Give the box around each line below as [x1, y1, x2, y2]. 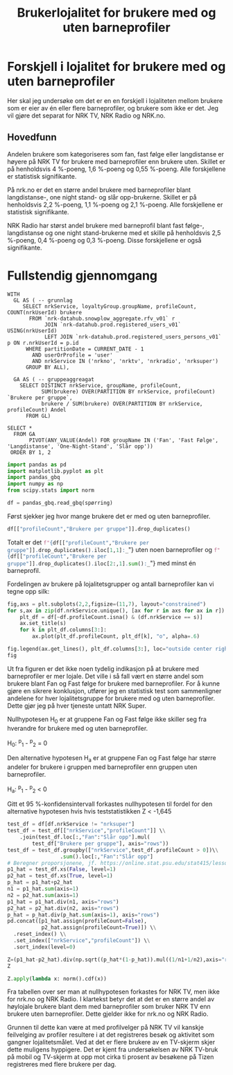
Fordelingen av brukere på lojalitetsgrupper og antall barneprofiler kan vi [7, 579, 214, 588]
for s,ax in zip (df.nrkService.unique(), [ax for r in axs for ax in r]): [7, 607, 228, 614]
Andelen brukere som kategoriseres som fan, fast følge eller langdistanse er [7, 149, 224, 158]
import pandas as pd [7, 461, 67, 468]
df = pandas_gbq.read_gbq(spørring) [7, 499, 113, 507]
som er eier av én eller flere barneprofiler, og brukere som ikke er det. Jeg [7, 104, 218, 112]
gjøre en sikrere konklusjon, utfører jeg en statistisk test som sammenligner [7, 686, 222, 695]
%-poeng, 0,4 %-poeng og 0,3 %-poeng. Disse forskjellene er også [7, 236, 202, 244]
